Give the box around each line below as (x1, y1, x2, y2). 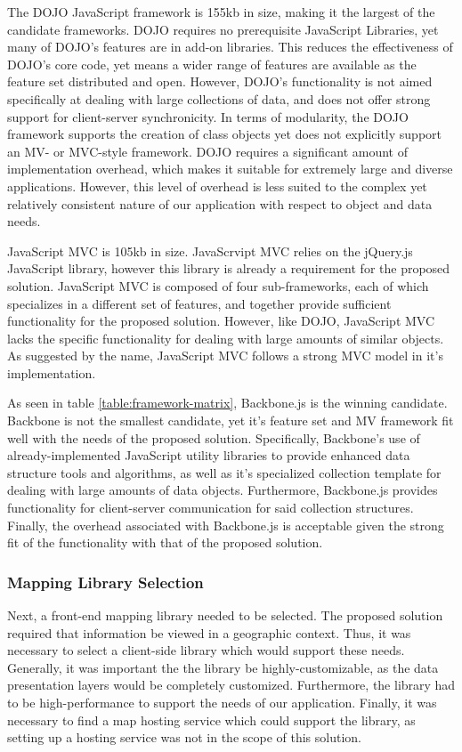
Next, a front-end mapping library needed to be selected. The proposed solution (7, 606, 443, 625)
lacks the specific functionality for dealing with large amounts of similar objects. (7, 328, 444, 347)
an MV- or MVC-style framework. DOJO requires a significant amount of (7, 142, 408, 160)
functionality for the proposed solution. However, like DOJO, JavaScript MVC (7, 311, 435, 330)
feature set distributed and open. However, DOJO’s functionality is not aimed (7, 72, 433, 91)
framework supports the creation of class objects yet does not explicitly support (7, 125, 442, 143)
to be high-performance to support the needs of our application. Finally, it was (7, 693, 437, 711)
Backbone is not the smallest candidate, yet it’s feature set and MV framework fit (7, 411, 454, 430)
